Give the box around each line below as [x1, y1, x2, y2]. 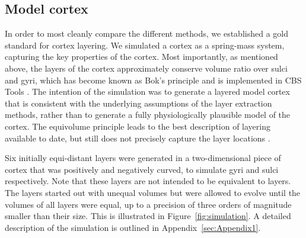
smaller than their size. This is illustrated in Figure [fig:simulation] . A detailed [5, 210, 291, 222]
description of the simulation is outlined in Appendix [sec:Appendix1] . [5, 221, 261, 233]
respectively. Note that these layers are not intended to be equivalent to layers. [5, 175, 291, 187]
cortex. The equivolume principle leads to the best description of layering [5, 120, 270, 132]
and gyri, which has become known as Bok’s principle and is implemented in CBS [5, 73, 302, 86]
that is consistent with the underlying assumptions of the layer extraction [5, 97, 272, 109]
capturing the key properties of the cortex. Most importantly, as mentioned [5, 50, 278, 63]
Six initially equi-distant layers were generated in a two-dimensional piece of [5, 152, 281, 164]
